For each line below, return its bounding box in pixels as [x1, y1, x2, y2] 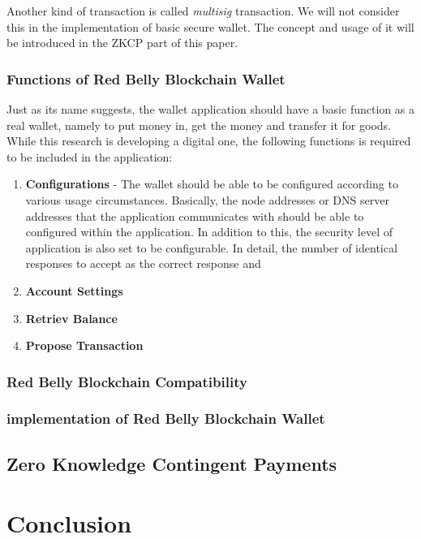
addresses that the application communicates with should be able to [25, 207, 364, 224]
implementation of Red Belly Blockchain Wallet [6, 408, 325, 429]
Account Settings [25, 282, 123, 299]
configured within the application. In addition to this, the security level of [25, 223, 393, 240]
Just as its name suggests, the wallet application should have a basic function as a [6, 101, 415, 117]
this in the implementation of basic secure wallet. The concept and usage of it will [6, 18, 415, 35]
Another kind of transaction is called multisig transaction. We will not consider [6, 2, 400, 19]
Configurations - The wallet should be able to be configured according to [25, 175, 398, 192]
